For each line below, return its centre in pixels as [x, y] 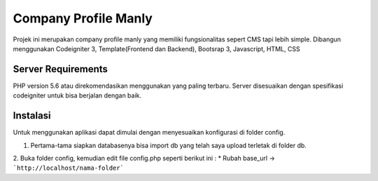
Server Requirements [61, 69]
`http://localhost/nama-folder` [68, 168]
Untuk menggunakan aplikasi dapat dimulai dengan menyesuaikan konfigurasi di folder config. [149, 133]
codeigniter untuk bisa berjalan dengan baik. [77, 95]
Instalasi [32, 116]
